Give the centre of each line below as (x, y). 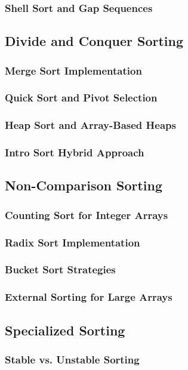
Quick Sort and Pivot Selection (81, 98)
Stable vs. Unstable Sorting (72, 359)
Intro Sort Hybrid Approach (75, 152)
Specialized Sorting (65, 330)
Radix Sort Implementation (73, 242)
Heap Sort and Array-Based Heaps (90, 125)
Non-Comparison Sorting (84, 185)
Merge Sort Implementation (73, 70)
